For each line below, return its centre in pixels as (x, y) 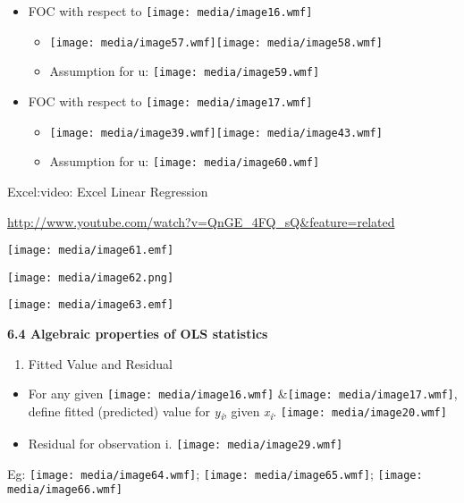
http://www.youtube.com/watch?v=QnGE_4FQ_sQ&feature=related (201, 221)
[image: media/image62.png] (91, 277)
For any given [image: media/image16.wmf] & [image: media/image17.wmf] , (243, 394)
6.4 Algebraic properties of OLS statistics (138, 334)
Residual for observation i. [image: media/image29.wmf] (186, 444)
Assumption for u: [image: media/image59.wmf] (185, 71)
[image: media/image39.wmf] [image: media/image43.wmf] (216, 133)
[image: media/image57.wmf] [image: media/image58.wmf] (216, 42)
